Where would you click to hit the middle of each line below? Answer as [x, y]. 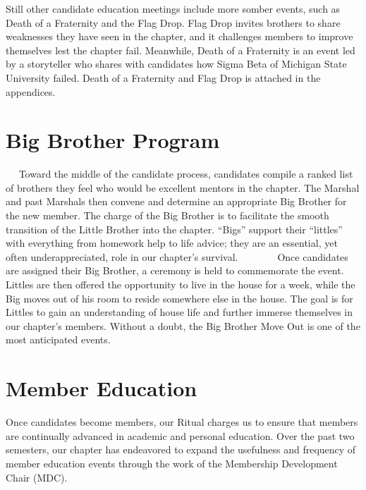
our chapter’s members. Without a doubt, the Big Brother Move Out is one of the [183, 325]
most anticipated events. [58, 339]
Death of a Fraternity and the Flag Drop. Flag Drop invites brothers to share [173, 22]
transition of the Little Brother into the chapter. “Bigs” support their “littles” [174, 229]
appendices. [31, 91]
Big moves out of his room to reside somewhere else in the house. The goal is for [179, 298]
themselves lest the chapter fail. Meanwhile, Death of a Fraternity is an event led [181, 50]
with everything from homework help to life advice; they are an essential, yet [172, 243]
